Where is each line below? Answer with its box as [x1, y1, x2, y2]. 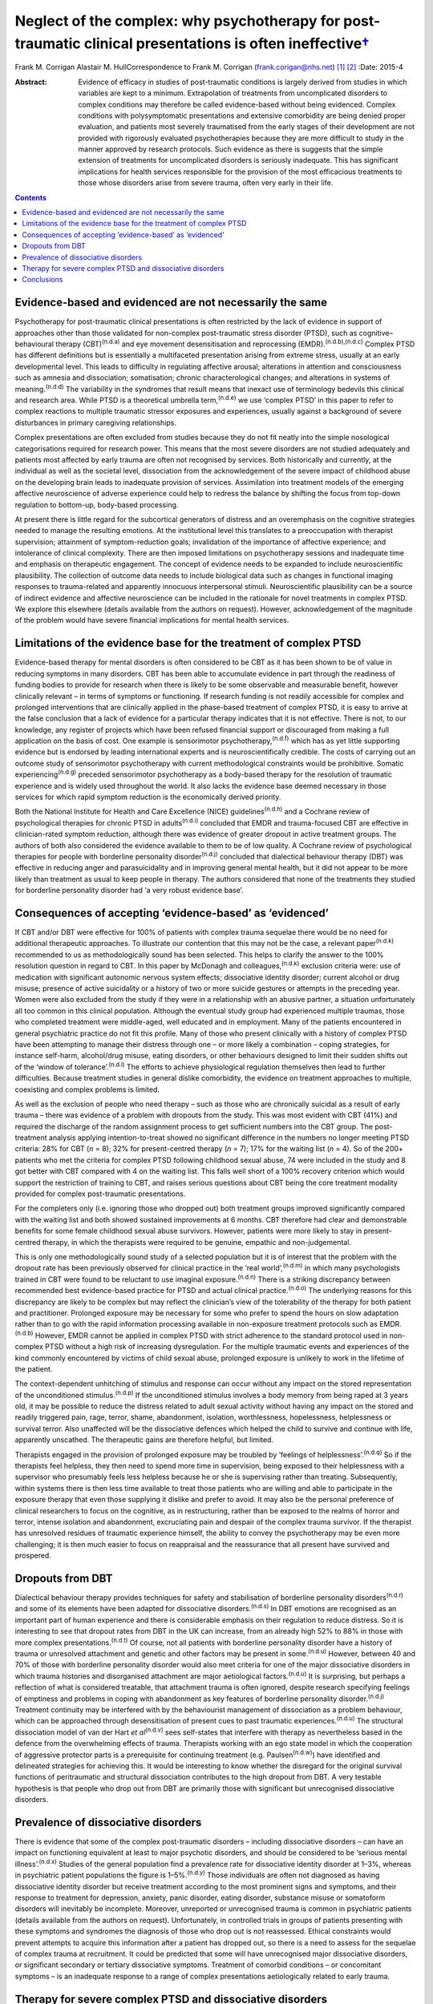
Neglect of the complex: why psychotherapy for [14, 12, 341, 30]
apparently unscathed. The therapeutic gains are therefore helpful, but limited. [14, 1435, 274, 1444]
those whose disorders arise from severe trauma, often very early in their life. [78, 178, 334, 188]
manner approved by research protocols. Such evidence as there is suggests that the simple [78, 144, 383, 154]
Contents [14, 192, 47, 202]
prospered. [14, 1551, 51, 1561]
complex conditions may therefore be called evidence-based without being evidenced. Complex [78, 99, 396, 109]
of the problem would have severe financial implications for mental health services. [14, 616, 289, 625]
